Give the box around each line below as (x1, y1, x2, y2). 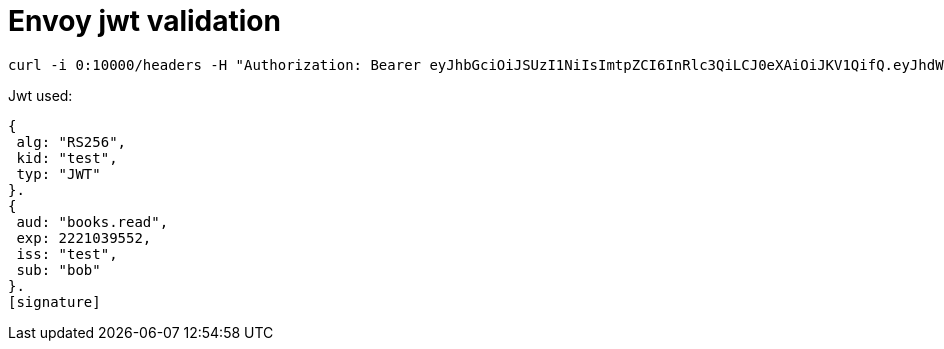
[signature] (8, 293, 101, 310)
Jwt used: (8, 86, 73, 104)
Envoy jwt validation (8, 4, 281, 38)
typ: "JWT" (16, 165, 101, 182)
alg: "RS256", (16, 133, 127, 150)
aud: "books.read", (16, 213, 169, 230)
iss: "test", (16, 245, 118, 262)
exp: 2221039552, (16, 229, 152, 246)
